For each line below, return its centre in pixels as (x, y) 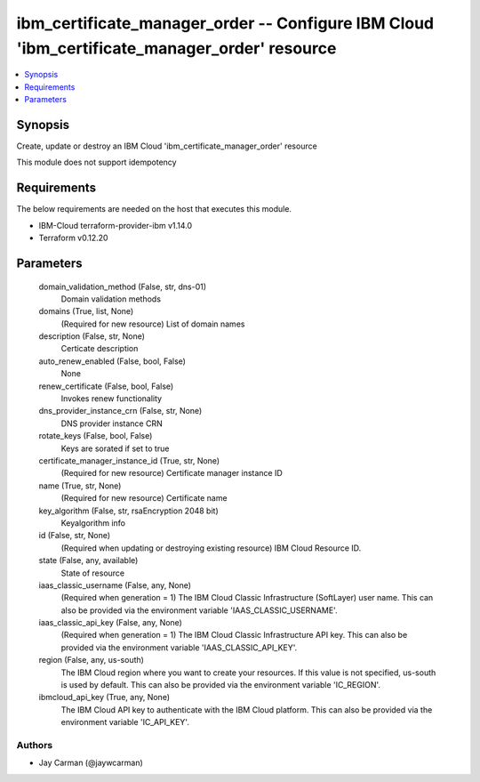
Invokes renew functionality (112, 399)
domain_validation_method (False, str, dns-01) (123, 286)
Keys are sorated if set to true (115, 448)
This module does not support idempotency (96, 162)
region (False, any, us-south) (91, 660)
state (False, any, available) (88, 560)
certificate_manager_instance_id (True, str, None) (129, 460)
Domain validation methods (111, 299)
